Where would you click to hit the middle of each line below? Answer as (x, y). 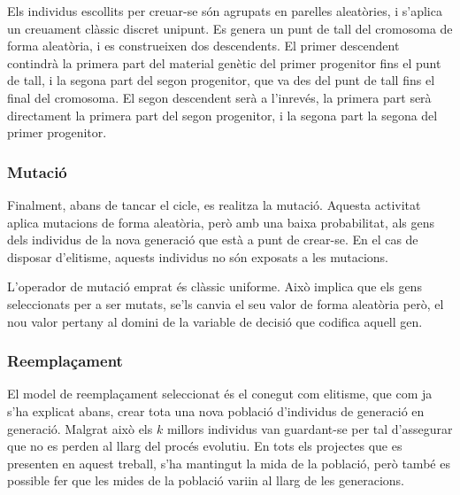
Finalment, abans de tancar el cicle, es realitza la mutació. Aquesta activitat (214, 204)
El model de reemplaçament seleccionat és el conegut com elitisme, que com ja (220, 394)
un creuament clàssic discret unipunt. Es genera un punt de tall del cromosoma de (230, 28)
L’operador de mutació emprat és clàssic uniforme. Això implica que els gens (215, 286)
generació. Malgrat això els (80, 428)
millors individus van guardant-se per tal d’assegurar (310, 428)
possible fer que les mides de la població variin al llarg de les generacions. (206, 480)
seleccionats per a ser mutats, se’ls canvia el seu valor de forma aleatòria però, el (226, 303)
